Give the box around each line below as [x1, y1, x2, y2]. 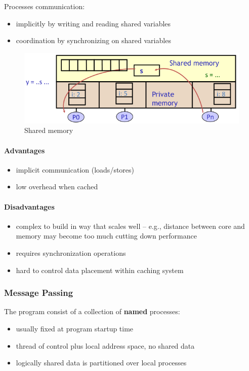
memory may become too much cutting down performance [16, 230, 197, 241]
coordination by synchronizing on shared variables [16, 35, 171, 46]
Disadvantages [4, 201, 55, 212]
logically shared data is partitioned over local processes [16, 357, 187, 368]
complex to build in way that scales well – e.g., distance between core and [16, 220, 245, 231]
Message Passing [4, 286, 73, 299]
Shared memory [24, 125, 73, 136]
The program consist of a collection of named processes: [4, 306, 180, 317]
